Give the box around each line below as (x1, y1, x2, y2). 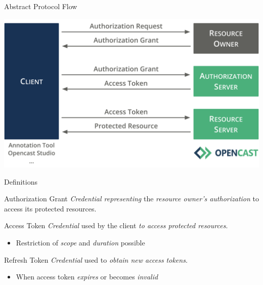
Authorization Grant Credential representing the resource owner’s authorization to (4, 193, 259, 204)
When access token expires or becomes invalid (16, 271, 158, 282)
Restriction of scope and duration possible (16, 237, 145, 247)
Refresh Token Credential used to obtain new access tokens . (4, 254, 188, 265)
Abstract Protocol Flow (4, 1, 77, 11)
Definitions (4, 176, 38, 187)
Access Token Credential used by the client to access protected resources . (4, 220, 228, 231)
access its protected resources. (4, 203, 97, 213)
